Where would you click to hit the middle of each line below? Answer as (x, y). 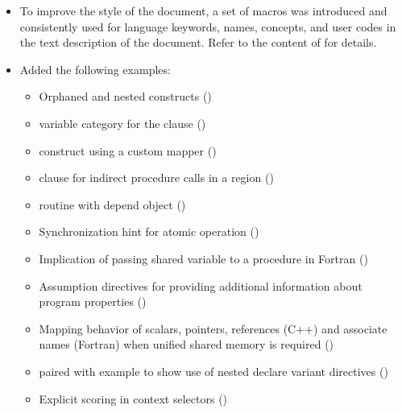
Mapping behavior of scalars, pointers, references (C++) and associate (213, 328)
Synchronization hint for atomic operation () (149, 231)
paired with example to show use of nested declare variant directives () (213, 371)
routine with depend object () (112, 204)
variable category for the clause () (122, 123)
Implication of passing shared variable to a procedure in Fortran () (203, 258)
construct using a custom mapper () (128, 150)
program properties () (93, 301)
